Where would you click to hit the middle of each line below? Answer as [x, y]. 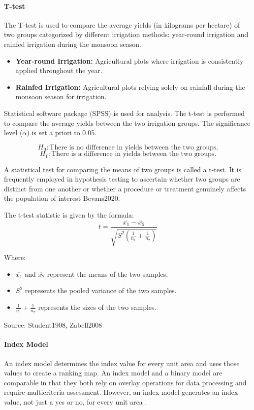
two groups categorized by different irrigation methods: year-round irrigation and [126, 34]
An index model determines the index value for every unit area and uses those [122, 363]
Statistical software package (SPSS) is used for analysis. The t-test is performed [125, 113]
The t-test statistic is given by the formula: [69, 215]
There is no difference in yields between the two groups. [134, 147]
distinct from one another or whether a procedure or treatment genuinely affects [125, 188]
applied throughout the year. [59, 70]
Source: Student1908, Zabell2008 [53, 325]
